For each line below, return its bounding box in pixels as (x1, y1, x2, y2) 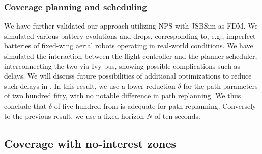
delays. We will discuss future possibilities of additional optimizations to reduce (4, 70, 252, 81)
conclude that (4, 100, 47, 111)
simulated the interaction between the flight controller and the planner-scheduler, (4, 50, 257, 61)
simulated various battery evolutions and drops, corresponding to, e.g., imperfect (4, 30, 256, 41)
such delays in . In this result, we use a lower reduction (4, 80, 176, 91)
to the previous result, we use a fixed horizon (4, 110, 144, 121)
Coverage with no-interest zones (4, 135, 177, 151)
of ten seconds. (154, 110, 200, 121)
